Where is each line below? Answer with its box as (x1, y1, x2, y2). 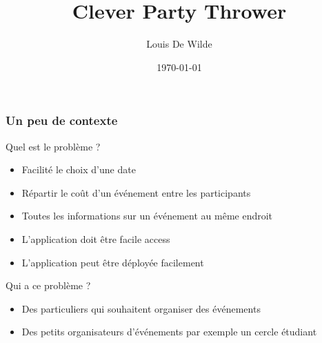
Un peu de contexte (6, 112, 118, 129)
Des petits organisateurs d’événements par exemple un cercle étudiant (21, 324, 317, 339)
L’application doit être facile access (21, 231, 170, 246)
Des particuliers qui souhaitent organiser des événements (21, 301, 261, 315)
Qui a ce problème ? (6, 278, 91, 293)
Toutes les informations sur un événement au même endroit (21, 208, 273, 223)
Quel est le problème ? (6, 139, 101, 153)
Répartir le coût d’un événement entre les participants (21, 185, 251, 199)
